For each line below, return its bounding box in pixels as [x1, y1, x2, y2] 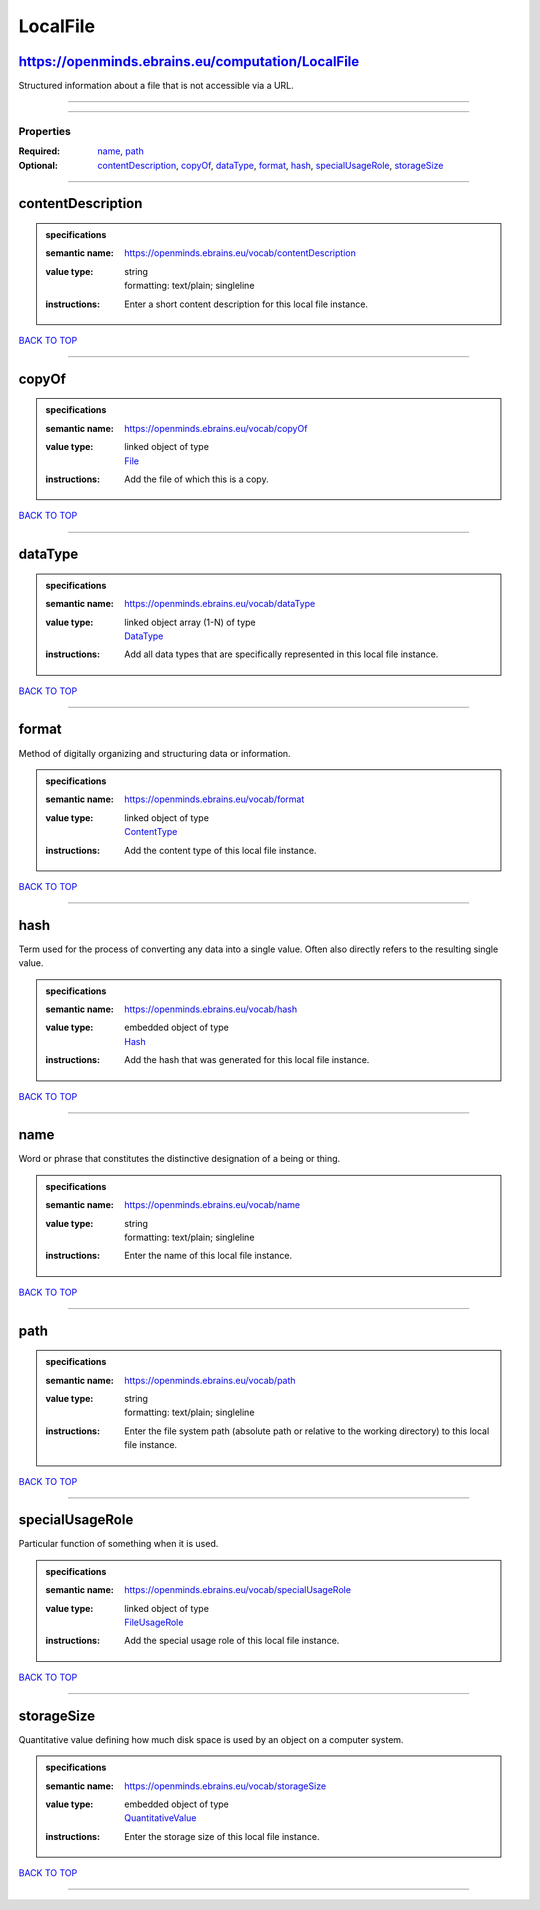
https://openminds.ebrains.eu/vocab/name [124, 1199, 300, 1211]
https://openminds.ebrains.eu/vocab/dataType [124, 598, 316, 610]
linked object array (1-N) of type [124, 616, 257, 628]
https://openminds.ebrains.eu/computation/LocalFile [18, 53, 360, 70]
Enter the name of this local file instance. [124, 1250, 293, 1262]
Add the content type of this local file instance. [124, 844, 317, 856]
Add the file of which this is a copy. [124, 473, 269, 485]
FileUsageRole [124, 1616, 184, 1629]
